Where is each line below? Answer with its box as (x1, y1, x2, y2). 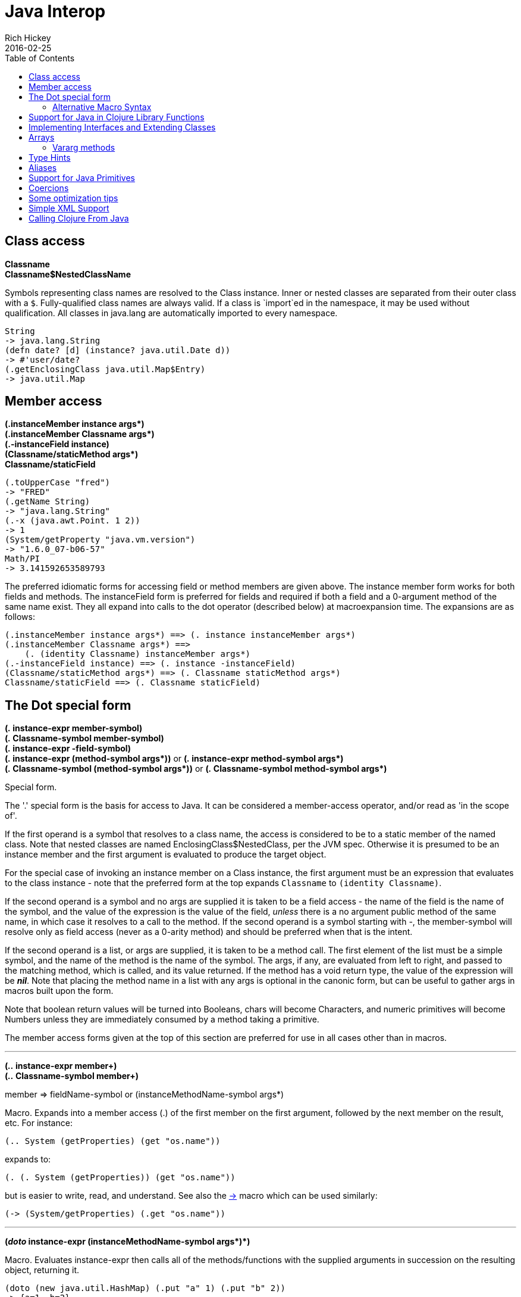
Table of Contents (5, 52, 75, 63)
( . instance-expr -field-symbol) (5, 743, 131, 754)
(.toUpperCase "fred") (5, 478, 111, 488)
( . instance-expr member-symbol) (5, 723, 143, 734)
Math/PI (5, 554, 40, 564)
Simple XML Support (29, 202, 109, 213)
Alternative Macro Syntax (52, 101, 152, 112)
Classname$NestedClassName (5, 269, 131, 279)
